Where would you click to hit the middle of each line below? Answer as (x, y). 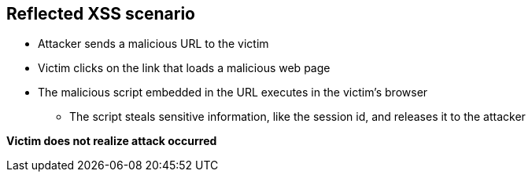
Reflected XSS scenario (101, 14)
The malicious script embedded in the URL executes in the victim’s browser (233, 93)
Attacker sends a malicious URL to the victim (153, 44)
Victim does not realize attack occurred (112, 141)
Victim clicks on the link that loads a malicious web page (184, 68)
